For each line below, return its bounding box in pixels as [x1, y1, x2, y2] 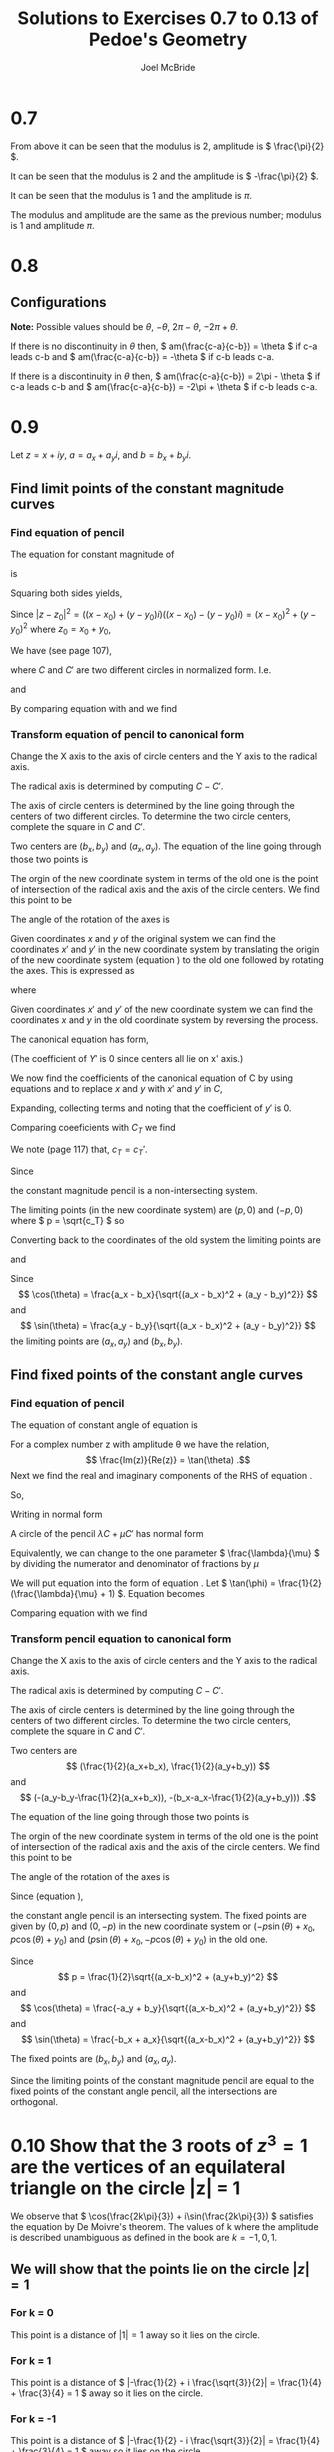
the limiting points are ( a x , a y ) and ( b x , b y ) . [10, 1335, 183, 1349]
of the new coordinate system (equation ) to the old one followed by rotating [10, 954, 325, 966]
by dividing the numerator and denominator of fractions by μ [10, 1558, 260, 1570]
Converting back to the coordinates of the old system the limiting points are [10, 1233, 322, 1246]
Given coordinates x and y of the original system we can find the [10, 933, 277, 945]
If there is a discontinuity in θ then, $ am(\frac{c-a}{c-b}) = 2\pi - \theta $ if [10, 370, 321, 382]
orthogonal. [10, 2095, 58, 2107]
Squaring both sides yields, [10, 587, 123, 599]
